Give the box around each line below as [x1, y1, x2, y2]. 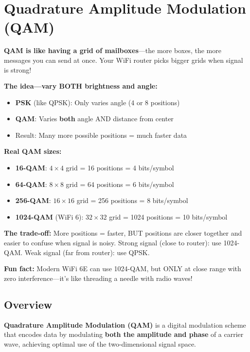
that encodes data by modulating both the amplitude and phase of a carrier [4, 329, 244, 339]
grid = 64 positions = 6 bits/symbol [66, 179, 174, 189]
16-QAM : [15, 163, 47, 173]
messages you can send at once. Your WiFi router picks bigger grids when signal [4, 55, 243, 65]
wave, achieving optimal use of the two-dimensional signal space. [4, 338, 196, 349]
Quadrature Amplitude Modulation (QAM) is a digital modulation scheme [4, 319, 246, 330]
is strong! [4, 64, 32, 74]
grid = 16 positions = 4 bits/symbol [66, 163, 174, 173]
